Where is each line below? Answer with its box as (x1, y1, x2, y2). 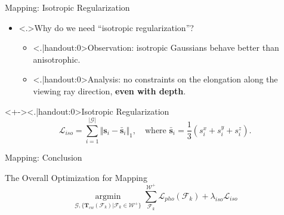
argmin (95, 192, 121, 201)
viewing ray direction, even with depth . (33, 84, 186, 97)
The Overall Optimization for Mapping (5, 171, 147, 183)
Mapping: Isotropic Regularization (5, 1, 130, 13)
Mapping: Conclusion (5, 151, 82, 164)
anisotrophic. (33, 53, 81, 65)
